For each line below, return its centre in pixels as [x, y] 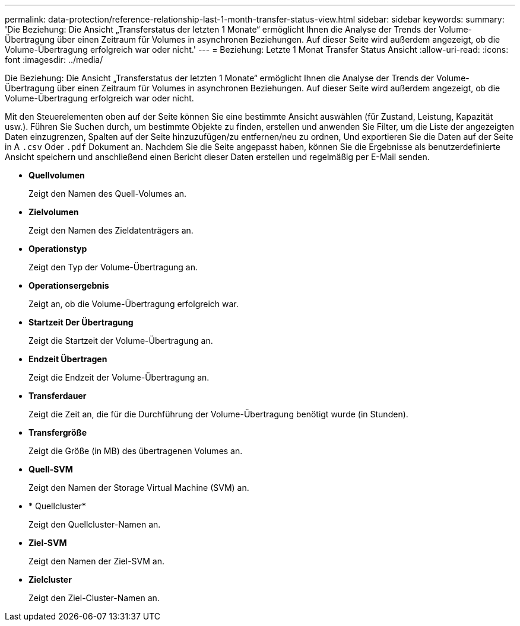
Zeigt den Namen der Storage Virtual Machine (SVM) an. [139, 488]
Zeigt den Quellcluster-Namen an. [95, 524]
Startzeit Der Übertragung [81, 322]
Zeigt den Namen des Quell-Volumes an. [108, 194]
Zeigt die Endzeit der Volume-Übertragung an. [119, 377]
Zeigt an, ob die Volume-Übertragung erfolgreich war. [134, 304]
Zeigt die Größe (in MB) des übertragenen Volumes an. [136, 451]
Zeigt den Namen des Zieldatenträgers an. [111, 230]
